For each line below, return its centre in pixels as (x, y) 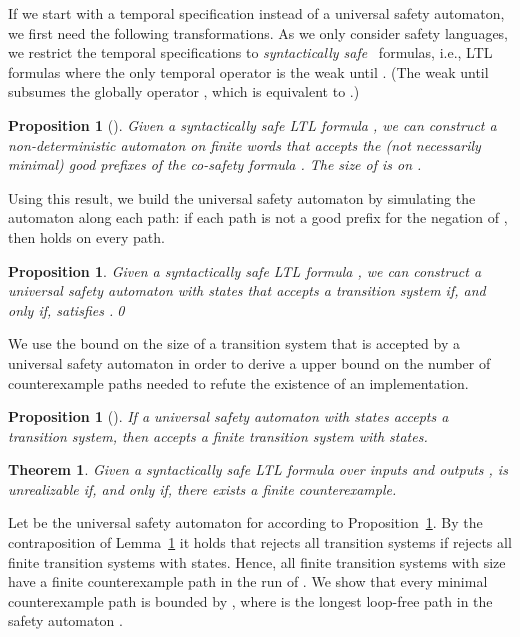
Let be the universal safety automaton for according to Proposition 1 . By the (245, 522)
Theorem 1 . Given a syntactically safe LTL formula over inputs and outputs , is (258, 469)
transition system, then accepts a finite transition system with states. (218, 435)
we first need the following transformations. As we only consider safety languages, (258, 32)
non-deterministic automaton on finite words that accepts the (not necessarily (244, 144)
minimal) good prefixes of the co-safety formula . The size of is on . (215, 164)
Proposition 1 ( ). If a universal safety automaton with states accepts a (228, 416)
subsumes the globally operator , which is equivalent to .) (184, 91)
